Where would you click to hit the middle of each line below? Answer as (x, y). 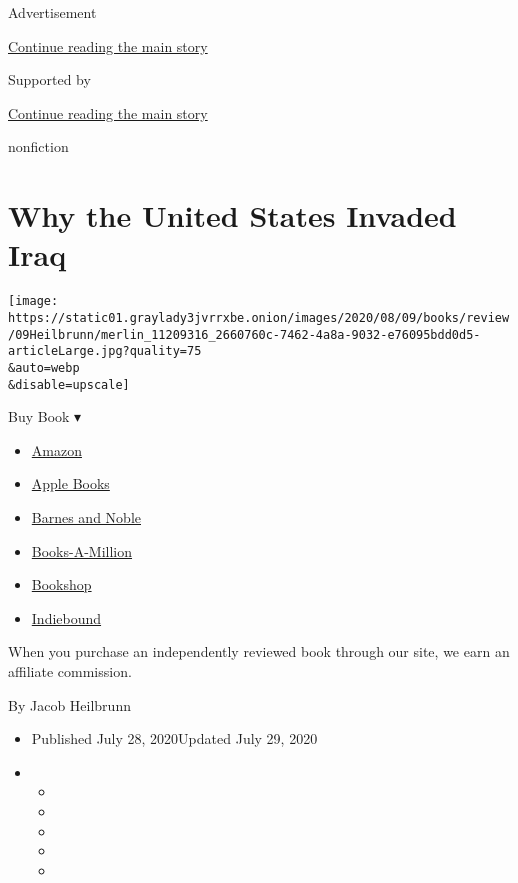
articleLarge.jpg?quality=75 (105, 351)
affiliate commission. (70, 670)
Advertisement (52, 12)
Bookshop (61, 584)
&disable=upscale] (69, 384)
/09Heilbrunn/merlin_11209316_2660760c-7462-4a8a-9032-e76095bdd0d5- (244, 334)
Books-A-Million (82, 550)
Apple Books (70, 483)
